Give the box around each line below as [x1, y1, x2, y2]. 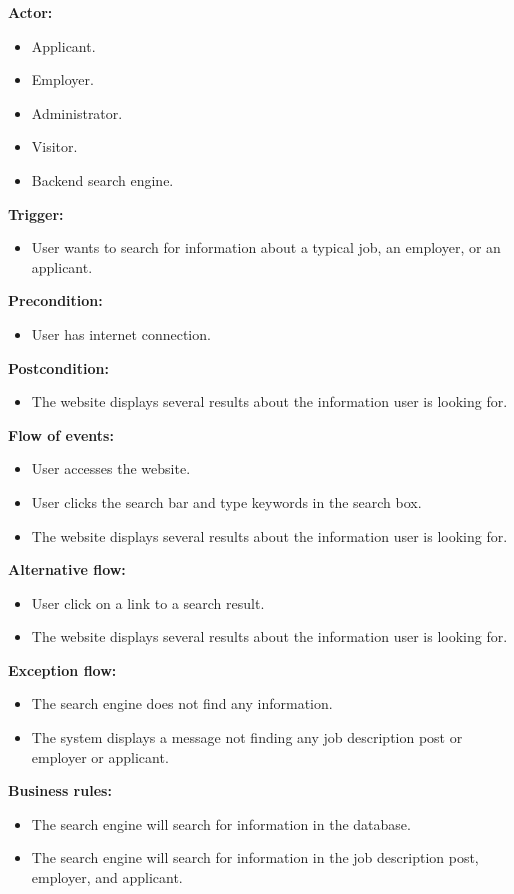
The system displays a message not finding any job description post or [31, 727, 463, 748]
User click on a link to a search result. [31, 592, 265, 613]
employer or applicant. [31, 746, 169, 767]
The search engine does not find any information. [31, 693, 333, 714]
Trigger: [8, 203, 64, 224]
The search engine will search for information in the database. [31, 813, 411, 834]
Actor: [8, 2, 53, 22]
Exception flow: [8, 659, 117, 680]
